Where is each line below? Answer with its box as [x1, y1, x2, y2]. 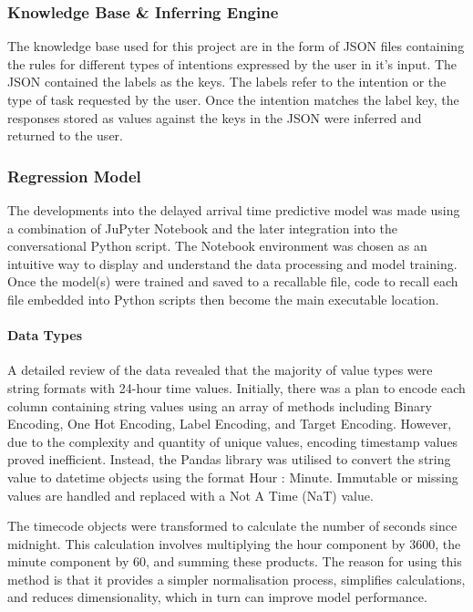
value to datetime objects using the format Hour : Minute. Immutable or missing [7, 467, 458, 486]
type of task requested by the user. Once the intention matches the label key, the [7, 90, 459, 109]
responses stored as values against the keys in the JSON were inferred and [7, 108, 422, 127]
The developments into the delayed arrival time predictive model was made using [7, 201, 460, 219]
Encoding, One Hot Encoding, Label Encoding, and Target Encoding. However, [7, 414, 452, 433]
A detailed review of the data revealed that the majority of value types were [7, 360, 433, 379]
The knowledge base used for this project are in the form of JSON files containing [7, 36, 465, 56]
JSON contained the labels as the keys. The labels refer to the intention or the [7, 72, 447, 91]
